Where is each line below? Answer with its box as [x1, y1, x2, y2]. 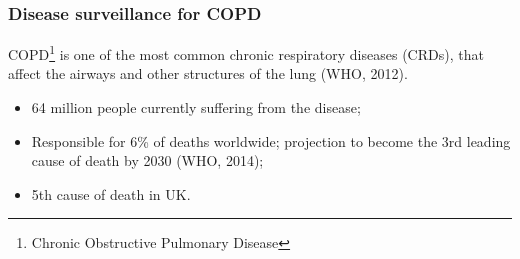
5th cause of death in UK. [31, 183, 191, 204]
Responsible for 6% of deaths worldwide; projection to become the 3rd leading [31, 130, 511, 151]
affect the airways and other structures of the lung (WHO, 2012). [8, 63, 408, 84]
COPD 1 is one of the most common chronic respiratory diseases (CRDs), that [8, 41, 484, 64]
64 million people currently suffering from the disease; [31, 97, 361, 118]
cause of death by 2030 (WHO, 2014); [31, 150, 264, 171]
